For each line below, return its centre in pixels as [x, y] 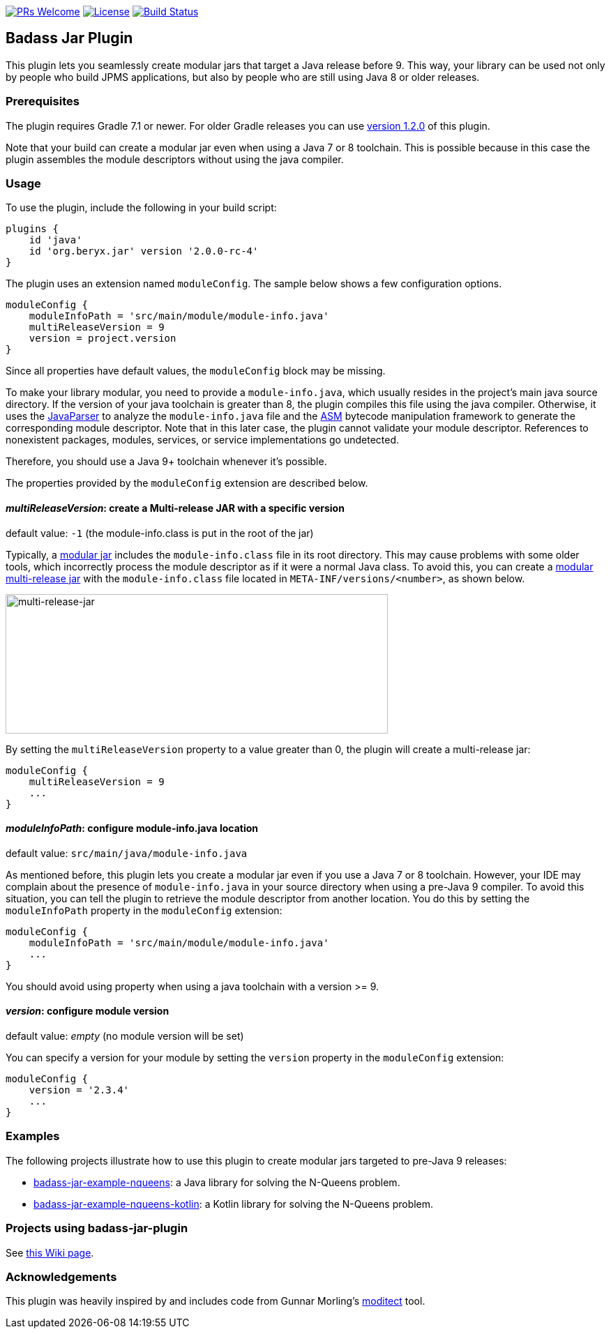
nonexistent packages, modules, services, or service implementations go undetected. [203, 440]
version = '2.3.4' [79, 1090]
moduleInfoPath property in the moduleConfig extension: [144, 910]
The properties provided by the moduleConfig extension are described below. [187, 483]
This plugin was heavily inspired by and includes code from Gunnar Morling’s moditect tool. [216, 1301]
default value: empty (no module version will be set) [125, 1036]
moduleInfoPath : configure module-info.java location [132, 828]
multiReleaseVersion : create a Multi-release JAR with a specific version [175, 508]
